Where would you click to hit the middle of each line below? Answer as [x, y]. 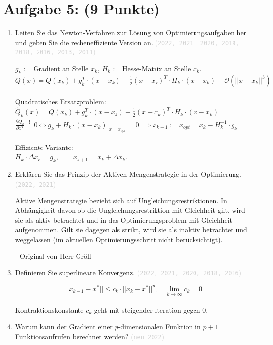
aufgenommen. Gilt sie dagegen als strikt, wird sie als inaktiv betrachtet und [131, 229]
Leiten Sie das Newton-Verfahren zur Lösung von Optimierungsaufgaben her [131, 32]
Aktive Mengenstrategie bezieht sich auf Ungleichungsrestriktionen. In [121, 200]
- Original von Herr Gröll [53, 256]
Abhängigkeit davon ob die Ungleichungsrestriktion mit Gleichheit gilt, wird [130, 210]
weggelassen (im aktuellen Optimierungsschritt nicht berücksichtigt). [119, 239]
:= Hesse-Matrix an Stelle [152, 69]
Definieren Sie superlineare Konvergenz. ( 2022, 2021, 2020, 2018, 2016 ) [128, 272]
